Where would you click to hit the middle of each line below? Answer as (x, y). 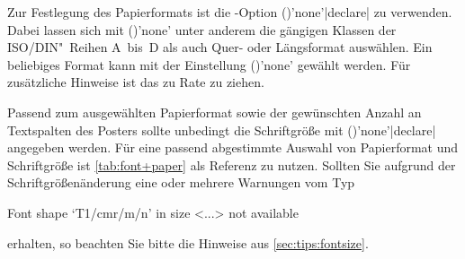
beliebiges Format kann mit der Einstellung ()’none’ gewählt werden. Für (209, 64)
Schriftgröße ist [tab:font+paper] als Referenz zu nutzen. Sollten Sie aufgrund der (232, 164)
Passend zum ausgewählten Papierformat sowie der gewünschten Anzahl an (215, 112)
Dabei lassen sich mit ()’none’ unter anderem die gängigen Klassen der (202, 29)
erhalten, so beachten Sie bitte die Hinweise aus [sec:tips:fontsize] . (188, 242)
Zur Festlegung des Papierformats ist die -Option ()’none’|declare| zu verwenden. (230, 12)
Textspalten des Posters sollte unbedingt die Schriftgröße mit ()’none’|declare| (222, 129)
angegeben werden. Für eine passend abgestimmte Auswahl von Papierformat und (233, 147)
